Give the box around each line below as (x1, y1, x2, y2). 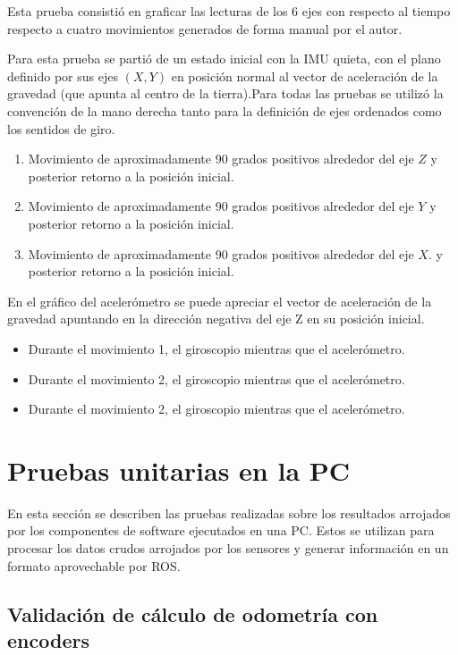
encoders (7, 626, 89, 653)
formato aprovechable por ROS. (7, 556, 181, 575)
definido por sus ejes (7, 66, 118, 85)
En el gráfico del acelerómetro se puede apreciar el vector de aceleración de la (7, 291, 432, 310)
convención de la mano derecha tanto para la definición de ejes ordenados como (7, 101, 442, 120)
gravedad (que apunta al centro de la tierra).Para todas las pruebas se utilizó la (7, 84, 444, 103)
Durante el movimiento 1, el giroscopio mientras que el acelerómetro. (28, 339, 405, 357)
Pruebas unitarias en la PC (7, 451, 351, 488)
